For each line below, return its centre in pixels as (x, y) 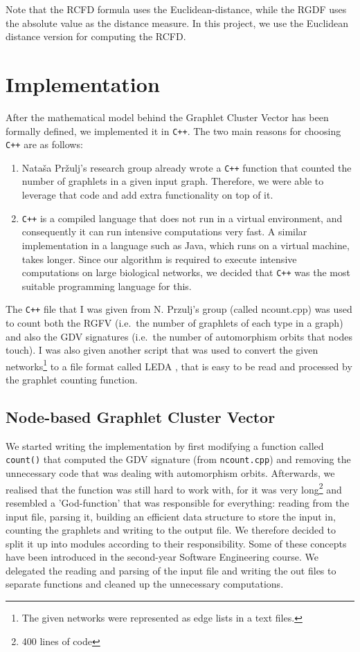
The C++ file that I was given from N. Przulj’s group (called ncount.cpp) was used (179, 309)
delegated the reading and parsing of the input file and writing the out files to (171, 570)
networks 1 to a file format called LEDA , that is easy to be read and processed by (179, 365)
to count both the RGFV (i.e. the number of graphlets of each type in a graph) (174, 323)
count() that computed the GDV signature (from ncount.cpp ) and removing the (178, 459)
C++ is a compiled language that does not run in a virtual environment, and (182, 218)
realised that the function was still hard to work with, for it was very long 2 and (174, 488)
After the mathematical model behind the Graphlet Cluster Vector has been (167, 117)
